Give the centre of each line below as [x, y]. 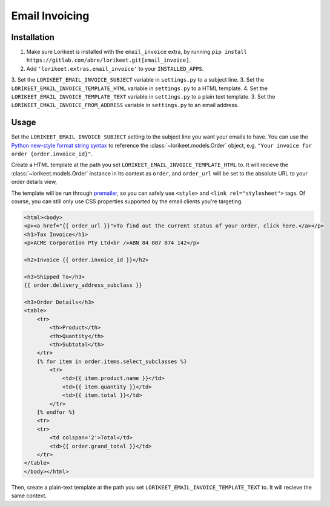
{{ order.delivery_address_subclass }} [83, 285]
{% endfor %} [56, 412]
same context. [29, 496]
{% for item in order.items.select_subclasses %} [112, 361]
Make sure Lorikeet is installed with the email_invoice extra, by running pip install [137, 52]
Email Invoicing [50, 16]
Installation [33, 37]
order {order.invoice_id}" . [52, 154]
